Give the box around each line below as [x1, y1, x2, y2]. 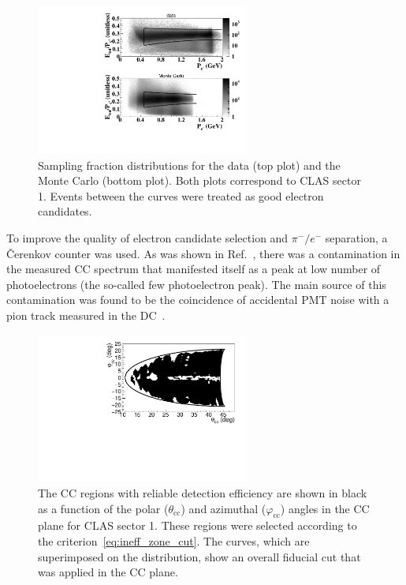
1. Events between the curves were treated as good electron [38, 187, 324, 204]
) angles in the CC [280, 500, 370, 516]
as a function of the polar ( [38, 500, 169, 516]
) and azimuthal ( [181, 500, 266, 516]
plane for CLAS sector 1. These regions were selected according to [38, 517, 357, 534]
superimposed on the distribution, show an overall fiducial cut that [38, 548, 361, 564]
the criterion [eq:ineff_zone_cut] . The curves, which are [38, 533, 310, 549]
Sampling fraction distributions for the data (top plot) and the [38, 156, 341, 173]
